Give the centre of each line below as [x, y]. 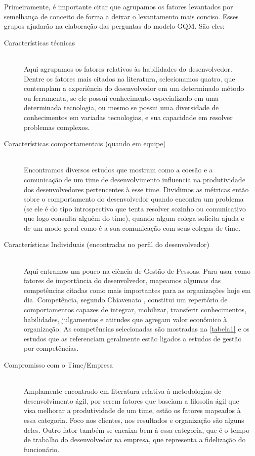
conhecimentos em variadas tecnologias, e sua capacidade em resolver [128, 117]
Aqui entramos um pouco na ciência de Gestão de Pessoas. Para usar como [137, 270]
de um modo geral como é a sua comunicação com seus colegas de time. [132, 228]
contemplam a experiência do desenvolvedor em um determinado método [134, 88]
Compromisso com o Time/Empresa [59, 365]
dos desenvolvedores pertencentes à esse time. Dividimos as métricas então [136, 189]
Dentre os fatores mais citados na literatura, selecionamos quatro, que [129, 78]
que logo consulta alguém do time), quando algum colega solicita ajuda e [134, 218]
